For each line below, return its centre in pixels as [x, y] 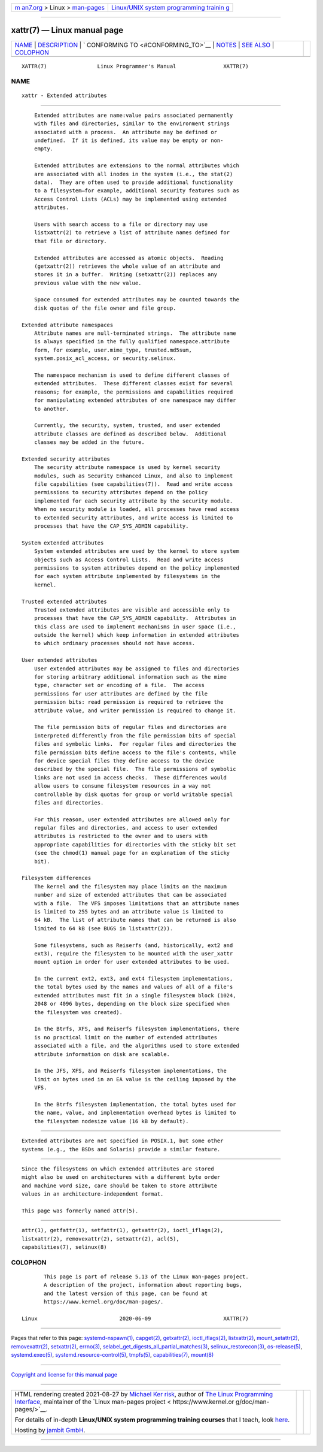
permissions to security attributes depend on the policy [121, 492]
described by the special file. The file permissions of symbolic [135, 769]
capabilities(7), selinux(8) [64, 1247]
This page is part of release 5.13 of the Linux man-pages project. [146, 1276]
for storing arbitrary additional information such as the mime [130, 677]
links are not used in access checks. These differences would [130, 778]
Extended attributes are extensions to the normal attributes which [136, 166]
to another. [51, 409]
